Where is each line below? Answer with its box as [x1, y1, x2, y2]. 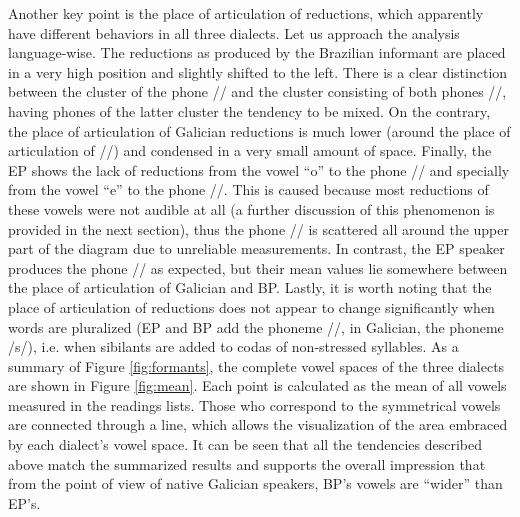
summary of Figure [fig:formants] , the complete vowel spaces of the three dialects [8, 355, 505, 376]
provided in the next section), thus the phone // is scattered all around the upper [8, 218, 509, 239]
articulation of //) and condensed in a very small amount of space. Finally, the [8, 140, 492, 161]
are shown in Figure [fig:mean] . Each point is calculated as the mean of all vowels [8, 375, 507, 396]
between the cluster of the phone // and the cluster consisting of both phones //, [8, 81, 507, 102]
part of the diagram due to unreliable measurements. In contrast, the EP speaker [8, 238, 505, 259]
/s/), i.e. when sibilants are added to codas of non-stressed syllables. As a [8, 336, 459, 357]
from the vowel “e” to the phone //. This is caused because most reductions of [8, 179, 489, 200]
